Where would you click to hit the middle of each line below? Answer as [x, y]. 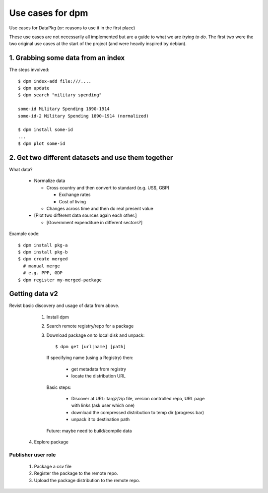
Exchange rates [75, 195]
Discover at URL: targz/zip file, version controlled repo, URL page [138, 398]
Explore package [51, 442]
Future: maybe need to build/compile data [89, 431]
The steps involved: [29, 70]
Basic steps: [59, 387]
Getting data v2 [33, 294]
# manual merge [41, 266]
